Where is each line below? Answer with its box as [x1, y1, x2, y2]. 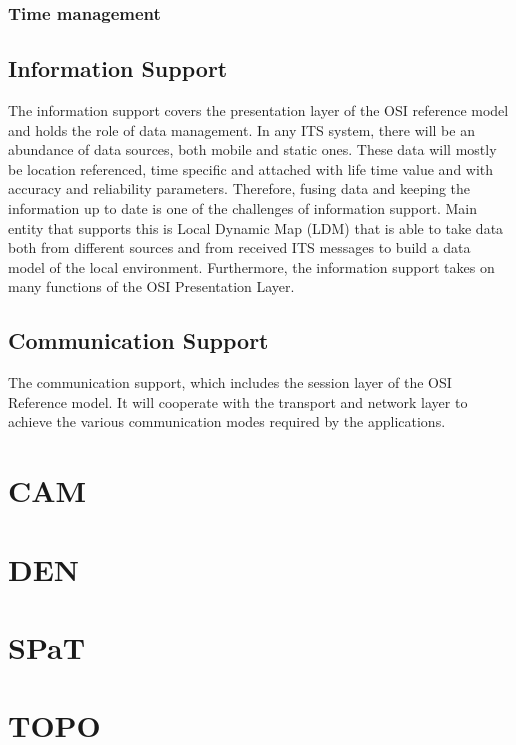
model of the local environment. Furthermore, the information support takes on [8, 256, 495, 277]
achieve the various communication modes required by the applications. [8, 411, 446, 432]
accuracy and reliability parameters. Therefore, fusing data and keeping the [8, 178, 471, 199]
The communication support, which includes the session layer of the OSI [8, 372, 452, 393]
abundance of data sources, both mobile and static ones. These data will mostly [8, 139, 497, 160]
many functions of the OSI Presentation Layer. [8, 276, 295, 297]
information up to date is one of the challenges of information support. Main [8, 198, 478, 219]
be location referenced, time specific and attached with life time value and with [8, 158, 494, 179]
